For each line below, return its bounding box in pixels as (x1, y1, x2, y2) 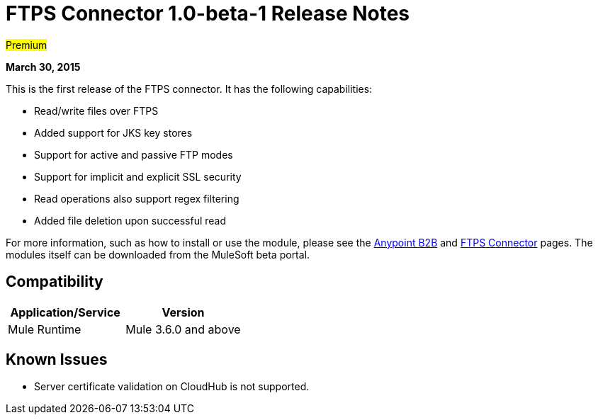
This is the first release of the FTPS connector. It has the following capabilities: (6, 82, 373, 95)
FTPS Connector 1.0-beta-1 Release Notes (6, 1, 410, 25)
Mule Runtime (8, 322, 81, 336)
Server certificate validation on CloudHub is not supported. (34, 380, 310, 393)
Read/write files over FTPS (34, 104, 159, 117)
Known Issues (6, 351, 108, 369)
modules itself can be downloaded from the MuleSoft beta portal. (6, 248, 310, 261)
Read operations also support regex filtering (34, 192, 239, 205)
